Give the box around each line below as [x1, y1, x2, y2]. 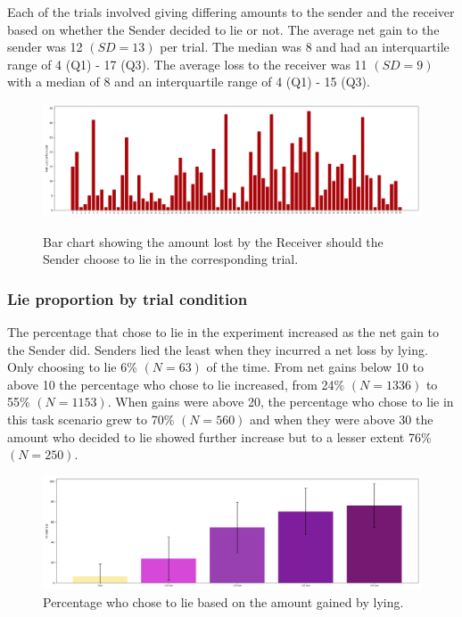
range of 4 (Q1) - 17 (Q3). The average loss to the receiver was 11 [7, 54, 367, 73]
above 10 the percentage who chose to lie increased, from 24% [7, 374, 345, 393]
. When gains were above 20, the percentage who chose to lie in [107, 392, 454, 411]
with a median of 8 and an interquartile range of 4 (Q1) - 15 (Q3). [7, 72, 370, 91]
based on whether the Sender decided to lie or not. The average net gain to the [7, 20, 440, 38]
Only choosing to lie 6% [7, 358, 137, 376]
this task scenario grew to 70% [7, 410, 175, 429]
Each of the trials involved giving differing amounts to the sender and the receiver [7, 3, 455, 21]
